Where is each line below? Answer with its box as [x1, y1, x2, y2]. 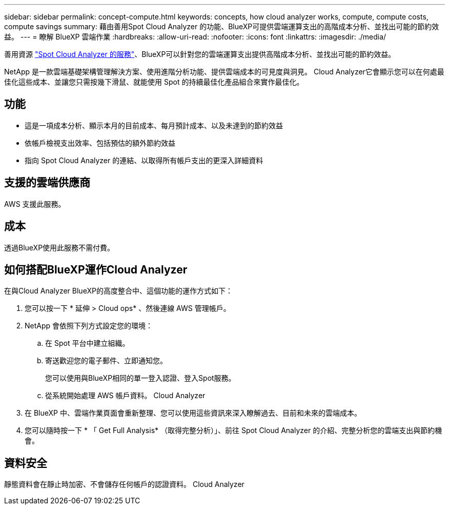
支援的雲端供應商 [4, 176, 90, 189]
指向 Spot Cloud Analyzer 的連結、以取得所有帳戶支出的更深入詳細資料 [25, 155, 263, 165]
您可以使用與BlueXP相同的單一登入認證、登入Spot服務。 [45, 374, 236, 383]
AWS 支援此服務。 [4, 199, 66, 208]
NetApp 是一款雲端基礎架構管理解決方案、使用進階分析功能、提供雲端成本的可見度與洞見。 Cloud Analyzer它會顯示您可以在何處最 [4, 67, 444, 76]
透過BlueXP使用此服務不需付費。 [4, 243, 115, 252]
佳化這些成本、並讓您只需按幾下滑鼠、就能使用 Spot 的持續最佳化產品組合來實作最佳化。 [4, 77, 304, 86]
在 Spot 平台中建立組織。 [45, 339, 130, 348]
